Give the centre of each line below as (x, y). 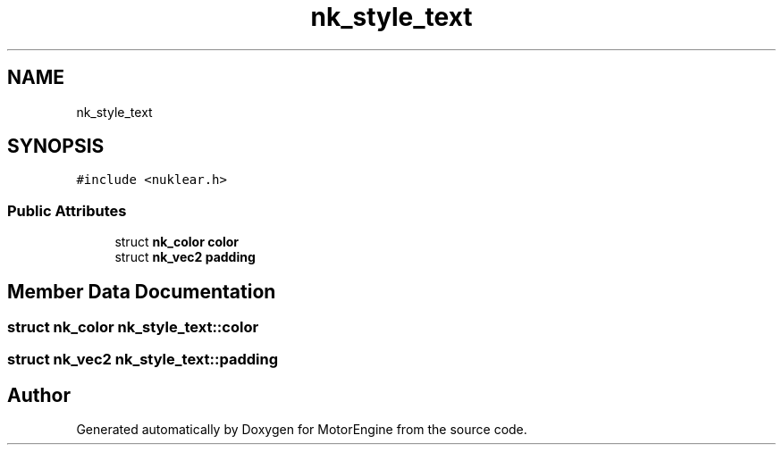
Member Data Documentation (142, 291)
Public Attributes (67, 210)
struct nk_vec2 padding (185, 257)
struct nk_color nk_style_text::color (133, 327)
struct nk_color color (177, 242)
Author (39, 395)
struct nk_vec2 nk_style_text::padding (143, 360)
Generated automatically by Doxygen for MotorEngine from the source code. (302, 430)
